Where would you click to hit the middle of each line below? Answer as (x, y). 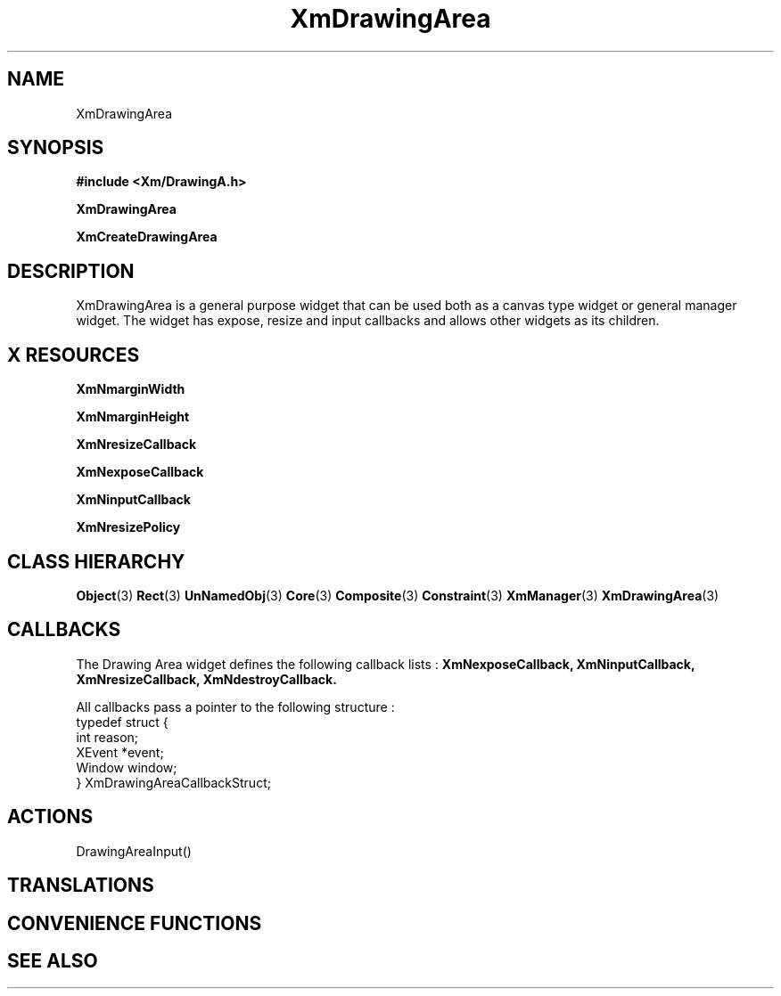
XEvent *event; (120, 752)
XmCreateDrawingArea (147, 237)
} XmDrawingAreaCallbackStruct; (173, 782)
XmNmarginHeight (133, 417)
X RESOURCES (74, 355)
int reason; (107, 737)
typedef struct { (122, 722)
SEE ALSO (53, 960)
